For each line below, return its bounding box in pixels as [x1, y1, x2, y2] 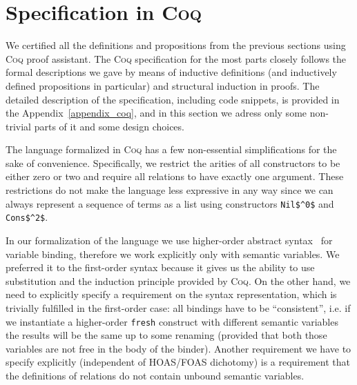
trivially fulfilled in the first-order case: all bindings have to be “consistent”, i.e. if [6, 300, 351, 315]
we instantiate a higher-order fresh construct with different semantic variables [6, 314, 338, 328]
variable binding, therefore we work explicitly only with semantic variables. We [6, 246, 340, 261]
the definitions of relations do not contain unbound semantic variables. [6, 368, 305, 382]
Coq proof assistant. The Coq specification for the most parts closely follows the [6, 51, 347, 66]
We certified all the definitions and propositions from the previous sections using [6, 38, 346, 52]
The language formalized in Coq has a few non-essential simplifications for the [6, 142, 337, 157]
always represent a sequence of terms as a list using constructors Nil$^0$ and [6, 196, 334, 210]
